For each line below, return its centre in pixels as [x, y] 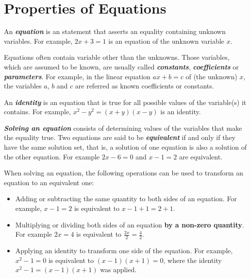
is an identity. [181, 112]
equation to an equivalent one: [49, 182]
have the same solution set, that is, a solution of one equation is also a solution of [125, 147]
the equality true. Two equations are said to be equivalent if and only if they [120, 137]
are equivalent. [201, 156]
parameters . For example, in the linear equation [77, 76]
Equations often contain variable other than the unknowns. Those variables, [117, 57]
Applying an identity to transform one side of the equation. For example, [124, 251]
